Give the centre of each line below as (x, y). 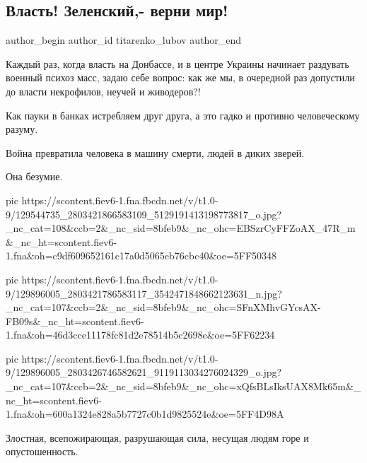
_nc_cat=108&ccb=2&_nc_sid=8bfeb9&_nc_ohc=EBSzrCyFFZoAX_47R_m (181, 228)
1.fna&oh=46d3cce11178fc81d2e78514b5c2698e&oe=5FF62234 (140, 335)
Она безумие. (34, 176)
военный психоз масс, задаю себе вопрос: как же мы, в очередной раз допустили (180, 77)
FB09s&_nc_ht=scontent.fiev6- (75, 321)
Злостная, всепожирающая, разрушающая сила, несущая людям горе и (157, 437)
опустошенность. (42, 451)
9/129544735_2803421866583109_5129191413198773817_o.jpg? (144, 214)
